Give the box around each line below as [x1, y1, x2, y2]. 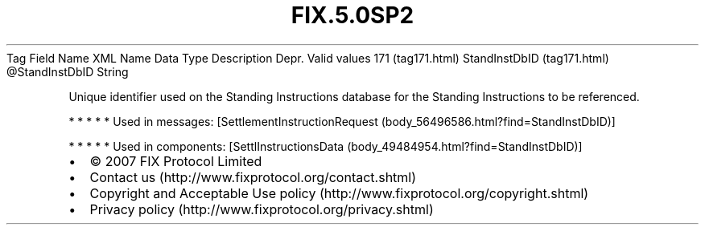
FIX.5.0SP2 [291, 2, 414, 29]
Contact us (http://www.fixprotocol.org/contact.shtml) [89, 168, 417, 185]
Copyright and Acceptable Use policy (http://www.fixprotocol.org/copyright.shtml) [89, 184, 589, 201]
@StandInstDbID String [6, 64, 129, 79]
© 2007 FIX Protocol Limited [89, 152, 262, 169]
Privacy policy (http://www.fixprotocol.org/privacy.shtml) [89, 201, 434, 217]
